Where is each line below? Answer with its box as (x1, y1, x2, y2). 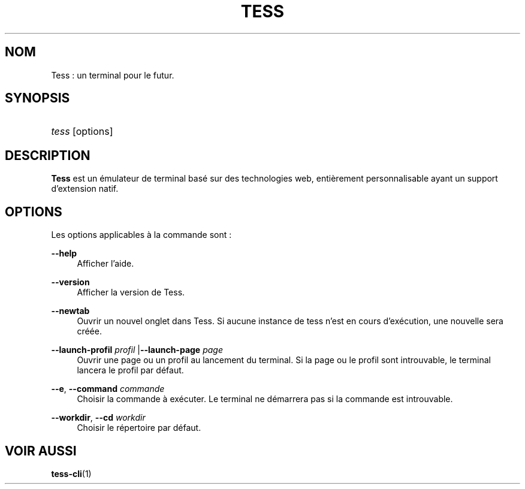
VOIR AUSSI (5, 443, 77, 458)
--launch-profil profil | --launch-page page (51, 345, 223, 355)
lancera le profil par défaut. (77, 365, 184, 376)
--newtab (51, 306, 90, 316)
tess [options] (51, 125, 113, 138)
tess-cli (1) (51, 468, 92, 479)
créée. (77, 326, 102, 337)
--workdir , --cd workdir (51, 412, 146, 423)
